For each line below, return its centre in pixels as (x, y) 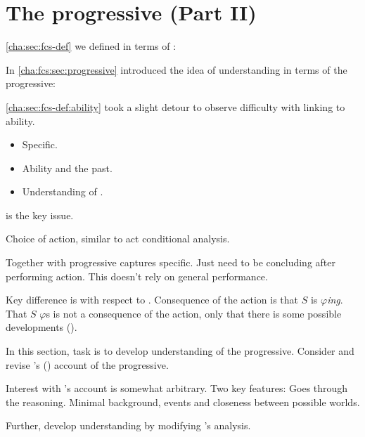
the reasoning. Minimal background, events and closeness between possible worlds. (183, 402)
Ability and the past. (67, 168)
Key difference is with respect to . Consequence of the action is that (152, 300)
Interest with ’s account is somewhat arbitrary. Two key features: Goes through (177, 388)
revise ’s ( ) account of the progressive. (87, 364)
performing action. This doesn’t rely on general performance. (137, 276)
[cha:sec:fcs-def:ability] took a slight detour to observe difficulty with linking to (175, 106)
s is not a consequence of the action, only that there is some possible (194, 313)
